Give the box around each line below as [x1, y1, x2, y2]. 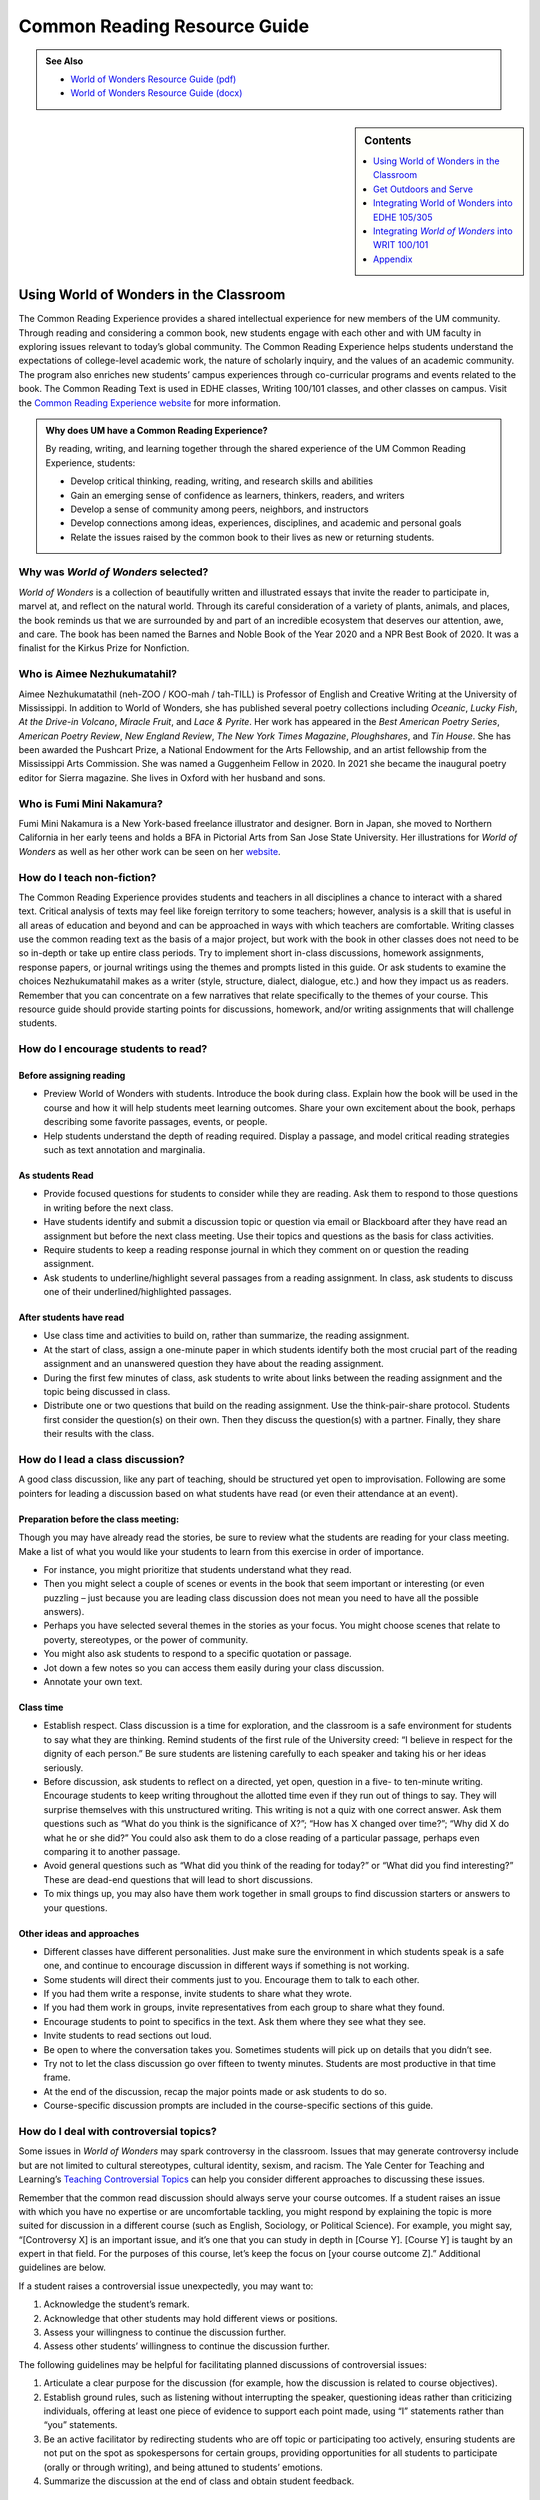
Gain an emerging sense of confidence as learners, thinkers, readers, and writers [70, 489, 405, 501]
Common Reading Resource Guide [18, 15, 310, 37]
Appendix [373, 253, 413, 265]
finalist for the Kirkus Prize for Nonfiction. [18, 642, 190, 654]
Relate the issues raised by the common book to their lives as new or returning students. [70, 531, 435, 543]
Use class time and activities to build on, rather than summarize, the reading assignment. [43, 1330, 410, 1342]
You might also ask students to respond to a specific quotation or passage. [43, 1648, 352, 1660]
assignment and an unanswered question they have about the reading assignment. [43, 1358, 384, 1370]
